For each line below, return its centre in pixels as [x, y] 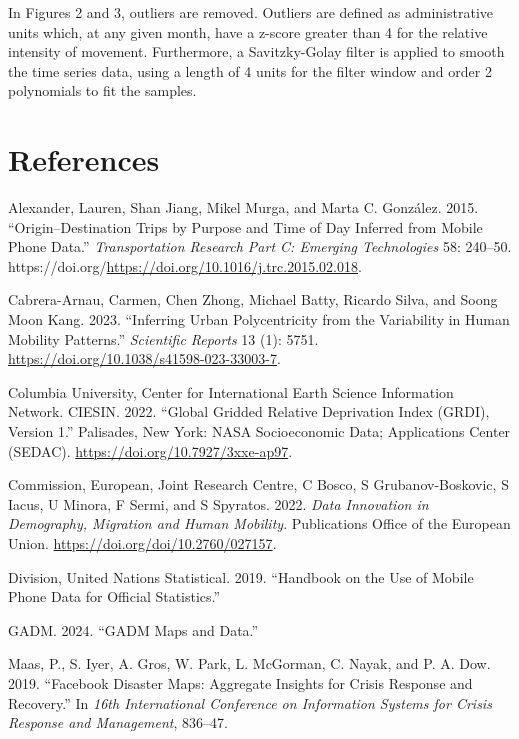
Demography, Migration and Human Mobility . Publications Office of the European [259, 523]
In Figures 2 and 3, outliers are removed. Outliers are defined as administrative [251, 12]
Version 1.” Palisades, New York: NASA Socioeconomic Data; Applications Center [259, 431]
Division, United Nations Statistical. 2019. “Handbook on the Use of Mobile [241, 576]
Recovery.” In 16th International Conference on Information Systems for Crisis [250, 702]
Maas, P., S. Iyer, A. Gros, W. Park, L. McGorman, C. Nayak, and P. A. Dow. [249, 663]
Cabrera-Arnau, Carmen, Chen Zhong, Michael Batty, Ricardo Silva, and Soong [253, 299]
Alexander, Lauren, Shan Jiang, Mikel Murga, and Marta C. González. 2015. [243, 207]
